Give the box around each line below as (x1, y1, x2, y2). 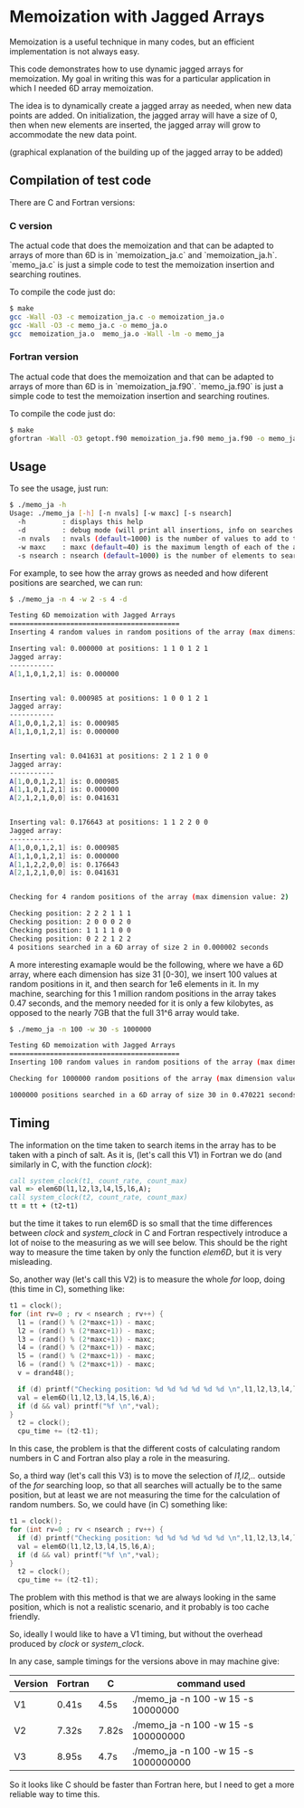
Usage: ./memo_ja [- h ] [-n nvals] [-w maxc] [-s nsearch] (9, 509, 233, 518)
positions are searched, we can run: (9, 577, 143, 588)
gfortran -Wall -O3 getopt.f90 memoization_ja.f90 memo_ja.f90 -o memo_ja (9, 434, 298, 443)
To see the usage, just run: (9, 483, 109, 494)
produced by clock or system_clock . (9, 1639, 145, 1650)
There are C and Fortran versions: (9, 196, 136, 207)
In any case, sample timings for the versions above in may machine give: (9, 1656, 280, 1667)
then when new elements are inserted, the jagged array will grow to (9, 120, 261, 130)
